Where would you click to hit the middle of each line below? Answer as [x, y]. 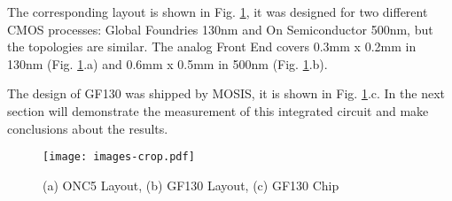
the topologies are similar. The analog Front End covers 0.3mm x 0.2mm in [212, 46]
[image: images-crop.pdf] [119, 157]
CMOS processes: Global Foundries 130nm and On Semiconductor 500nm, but [220, 29]
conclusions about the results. [88, 128]
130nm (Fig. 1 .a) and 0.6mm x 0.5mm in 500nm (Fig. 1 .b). [168, 63]
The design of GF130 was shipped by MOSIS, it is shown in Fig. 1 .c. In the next [226, 93]
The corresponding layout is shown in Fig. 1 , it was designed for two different [218, 12]
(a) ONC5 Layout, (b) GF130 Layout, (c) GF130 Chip [191, 185]
